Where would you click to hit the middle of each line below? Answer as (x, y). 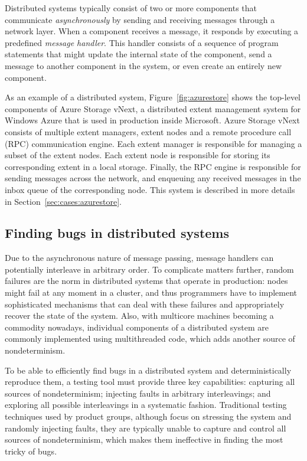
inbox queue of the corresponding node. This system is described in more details (150, 189)
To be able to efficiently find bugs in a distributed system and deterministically (148, 370)
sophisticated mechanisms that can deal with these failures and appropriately (145, 304)
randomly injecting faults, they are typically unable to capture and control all (146, 428)
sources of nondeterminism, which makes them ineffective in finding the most (144, 439)
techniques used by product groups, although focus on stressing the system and (148, 416)
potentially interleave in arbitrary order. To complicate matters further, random (149, 269)
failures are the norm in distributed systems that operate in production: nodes (146, 281)
